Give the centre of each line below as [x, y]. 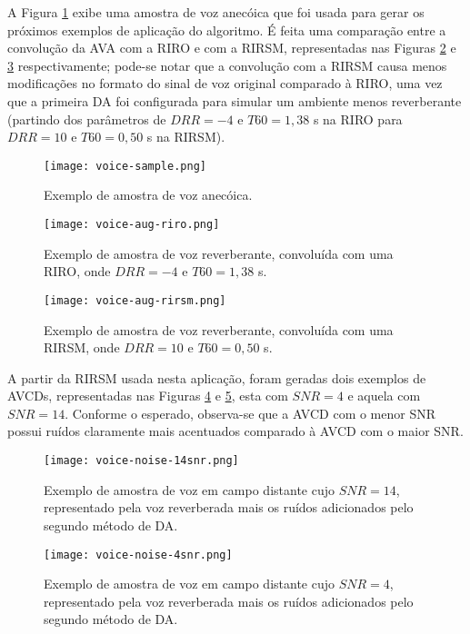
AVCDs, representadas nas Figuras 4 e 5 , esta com [148, 396]
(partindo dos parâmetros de [87, 119]
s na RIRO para [358, 119]
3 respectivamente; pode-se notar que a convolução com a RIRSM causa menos [227, 65]
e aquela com [384, 396]
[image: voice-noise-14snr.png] [141, 461]
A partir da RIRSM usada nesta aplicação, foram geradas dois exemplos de [217, 377]
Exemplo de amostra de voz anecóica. [148, 195]
